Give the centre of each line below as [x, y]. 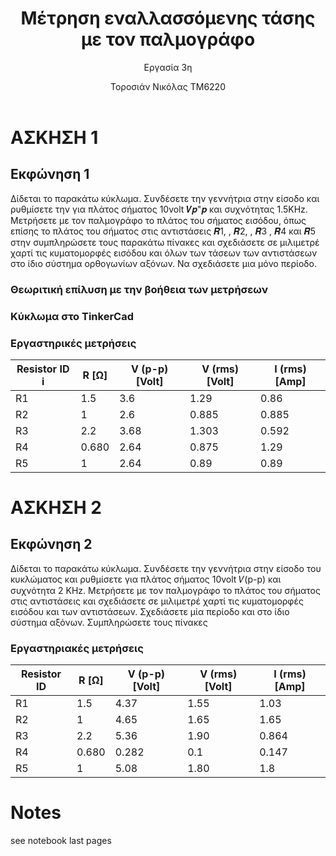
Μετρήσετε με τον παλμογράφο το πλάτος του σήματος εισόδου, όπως [158, 220]
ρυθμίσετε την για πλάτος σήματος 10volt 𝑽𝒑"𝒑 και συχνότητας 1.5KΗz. [159, 209]
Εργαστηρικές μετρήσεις [73, 343]
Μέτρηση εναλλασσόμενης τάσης [168, 18]
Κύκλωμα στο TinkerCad [72, 316]
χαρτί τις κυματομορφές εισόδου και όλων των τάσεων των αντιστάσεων [164, 253]
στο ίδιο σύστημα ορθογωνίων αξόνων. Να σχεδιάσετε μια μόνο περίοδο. [163, 263]
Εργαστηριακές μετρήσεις [77, 648]
